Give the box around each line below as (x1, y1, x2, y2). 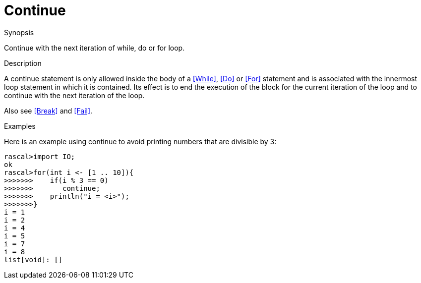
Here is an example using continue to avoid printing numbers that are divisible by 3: (4, 137, 277, 146)
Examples (4, 121, 36, 130)
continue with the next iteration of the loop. (4, 91, 145, 100)
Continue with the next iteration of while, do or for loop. (4, 43, 185, 52)
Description (4, 58, 42, 67)
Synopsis (4, 28, 34, 37)
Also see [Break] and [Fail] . (4, 106, 93, 115)
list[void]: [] (4, 255, 63, 264)
